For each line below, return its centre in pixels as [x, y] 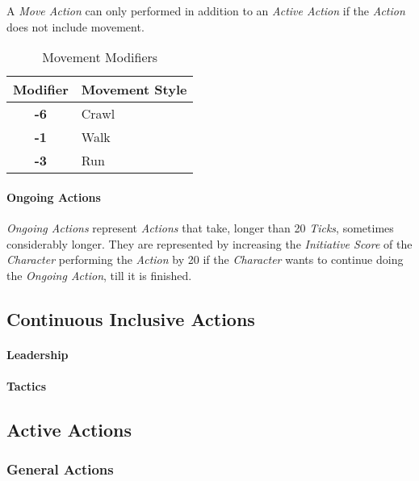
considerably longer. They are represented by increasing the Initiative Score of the [209, 243]
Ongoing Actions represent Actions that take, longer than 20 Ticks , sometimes [200, 227]
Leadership [38, 354]
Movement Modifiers [100, 57]
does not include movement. [75, 26]
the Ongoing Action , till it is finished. [99, 275]
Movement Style [134, 90]
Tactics [27, 385]
